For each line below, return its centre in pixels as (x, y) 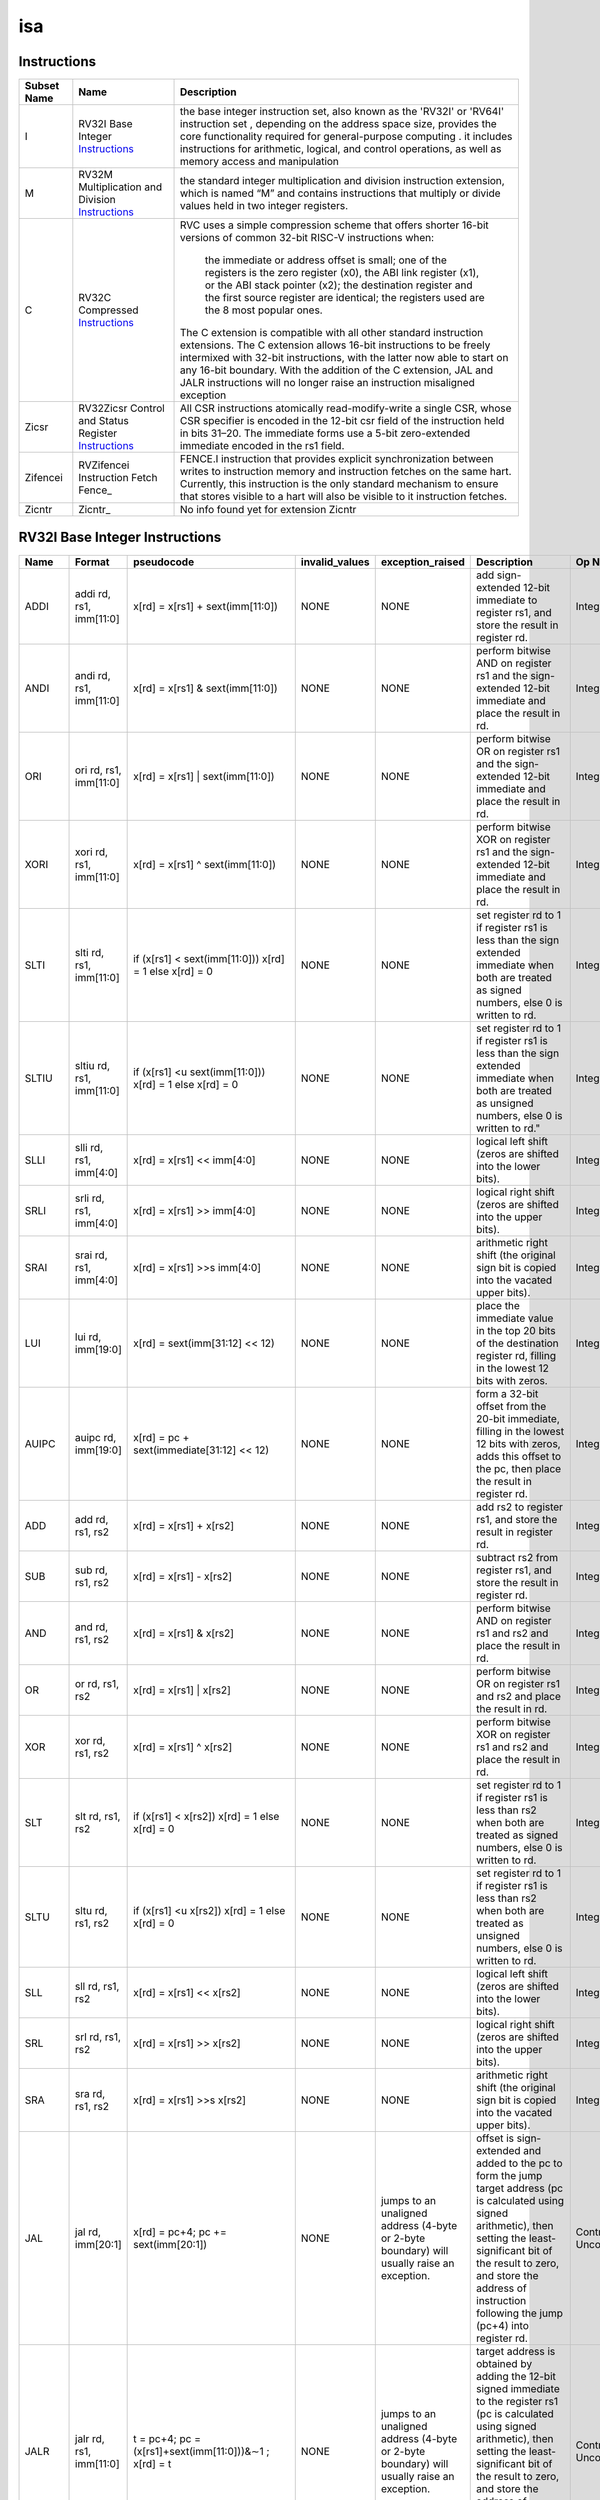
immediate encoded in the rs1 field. (262, 446)
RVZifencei (104, 465)
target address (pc (520, 2188)
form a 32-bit (507, 1393)
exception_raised (422, 562)
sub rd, (92, 1570)
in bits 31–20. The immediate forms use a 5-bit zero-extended (325, 433)
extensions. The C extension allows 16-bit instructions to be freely (335, 345)
